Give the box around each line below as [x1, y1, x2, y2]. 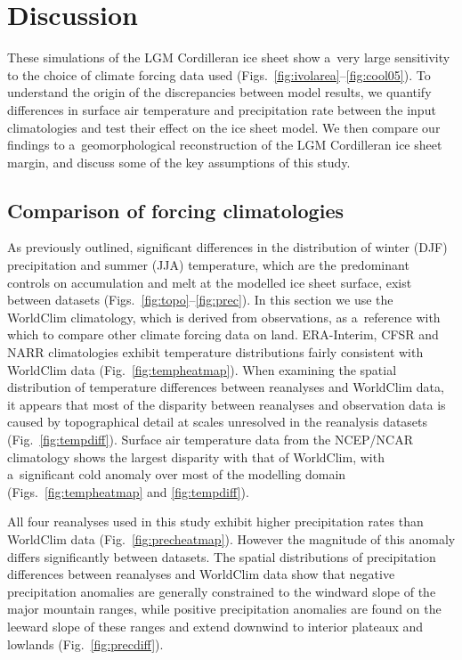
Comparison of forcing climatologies [7, 196, 344, 224]
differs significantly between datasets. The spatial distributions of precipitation [7, 547, 436, 566]
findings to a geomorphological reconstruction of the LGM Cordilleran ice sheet [7, 135, 442, 154]
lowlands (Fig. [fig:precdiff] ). [7, 634, 164, 653]
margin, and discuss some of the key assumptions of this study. [7, 152, 351, 171]
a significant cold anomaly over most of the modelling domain [7, 465, 346, 484]
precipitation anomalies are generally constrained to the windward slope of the [7, 582, 436, 600]
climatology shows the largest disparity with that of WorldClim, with [7, 447, 385, 466]
